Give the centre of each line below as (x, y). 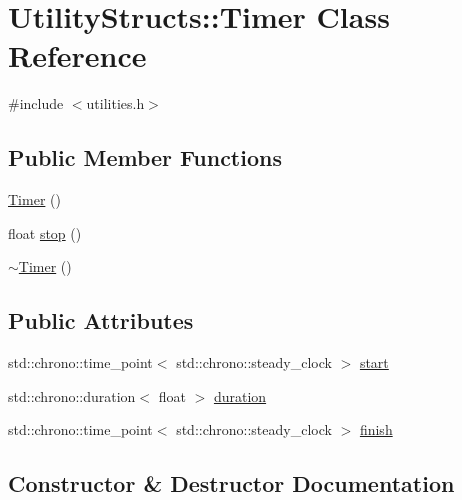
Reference (77, 55)
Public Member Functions (145, 157)
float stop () (45, 232)
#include (36, 103)
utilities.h (115, 103)
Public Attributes (101, 320)
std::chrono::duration (72, 395)
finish (376, 429)
